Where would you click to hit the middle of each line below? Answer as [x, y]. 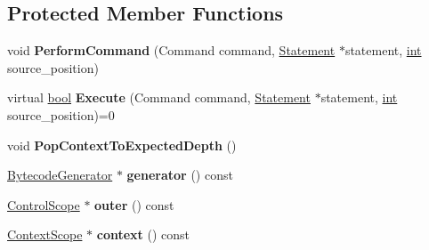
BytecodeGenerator [60, 175]
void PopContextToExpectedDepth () [122, 145]
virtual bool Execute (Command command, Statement [159, 97]
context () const [143, 234]
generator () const [180, 175]
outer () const [134, 204]
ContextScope [45, 234]
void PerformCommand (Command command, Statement [171, 50]
